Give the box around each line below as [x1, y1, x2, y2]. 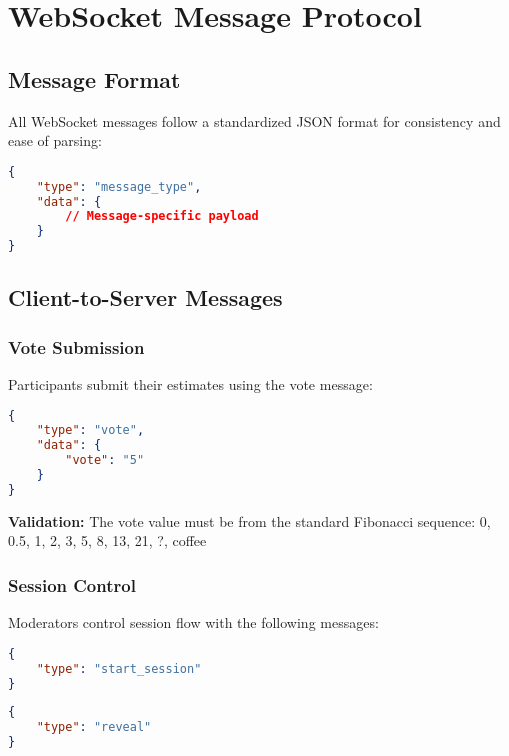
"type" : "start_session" [36, 661, 202, 676]
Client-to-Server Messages [8, 282, 283, 313]
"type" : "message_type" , [36, 179, 202, 194]
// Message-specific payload [65, 209, 259, 224]
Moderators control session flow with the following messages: [8, 612, 379, 633]
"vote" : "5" [65, 453, 145, 468]
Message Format [8, 63, 181, 94]
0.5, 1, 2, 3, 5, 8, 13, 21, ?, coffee [8, 530, 207, 551]
